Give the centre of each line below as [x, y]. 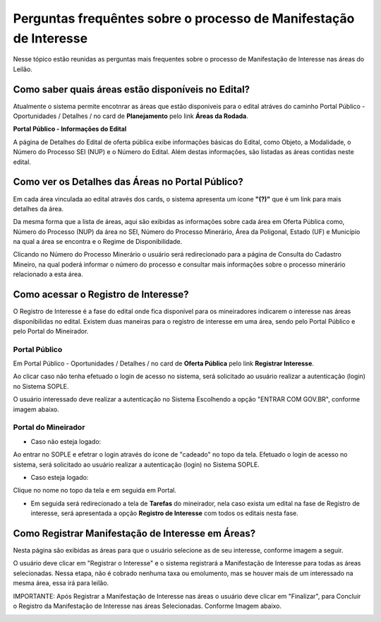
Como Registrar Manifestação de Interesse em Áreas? [134, 533]
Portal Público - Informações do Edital [70, 129]
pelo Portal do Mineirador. [51, 331]
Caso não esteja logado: [66, 441]
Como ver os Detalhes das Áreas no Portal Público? [128, 182]
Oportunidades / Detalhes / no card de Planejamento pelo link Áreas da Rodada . [131, 116]
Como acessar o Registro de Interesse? [101, 294]
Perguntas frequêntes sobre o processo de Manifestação [184, 18]
